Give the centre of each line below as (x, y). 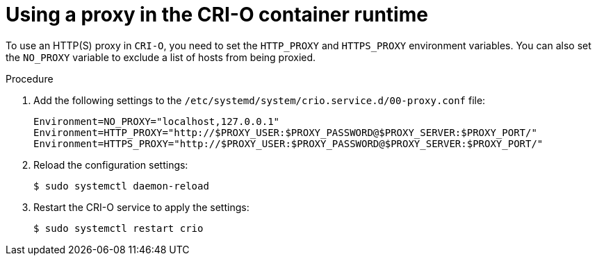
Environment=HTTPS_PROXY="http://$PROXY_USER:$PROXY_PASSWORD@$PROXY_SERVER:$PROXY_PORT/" (288, 143)
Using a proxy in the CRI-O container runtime (217, 15)
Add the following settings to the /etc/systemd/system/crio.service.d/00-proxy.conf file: (260, 100)
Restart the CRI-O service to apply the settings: (141, 207)
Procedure (30, 78)
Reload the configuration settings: (111, 165)
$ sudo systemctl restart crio (118, 228)
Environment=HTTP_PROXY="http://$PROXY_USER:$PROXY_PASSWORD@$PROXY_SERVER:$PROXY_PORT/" (285, 132)
